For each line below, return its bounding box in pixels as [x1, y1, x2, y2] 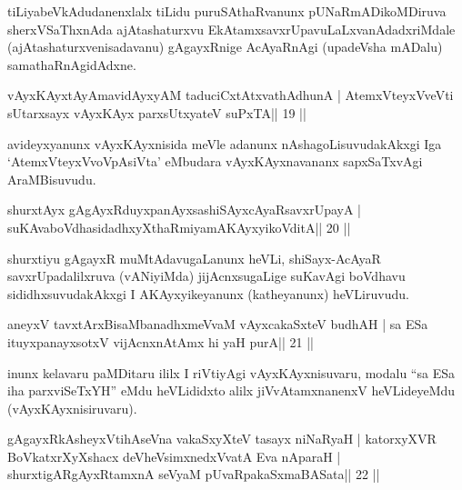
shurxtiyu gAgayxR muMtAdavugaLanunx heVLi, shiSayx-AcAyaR [7, 248, 381, 267]
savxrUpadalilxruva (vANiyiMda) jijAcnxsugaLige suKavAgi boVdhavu [7, 266, 406, 285]
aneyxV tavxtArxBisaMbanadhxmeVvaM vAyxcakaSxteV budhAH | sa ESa [7, 315, 428, 334]
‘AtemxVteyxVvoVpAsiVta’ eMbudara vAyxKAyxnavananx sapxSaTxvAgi [7, 152, 423, 171]
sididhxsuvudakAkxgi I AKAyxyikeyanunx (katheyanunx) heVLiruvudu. [7, 284, 409, 303]
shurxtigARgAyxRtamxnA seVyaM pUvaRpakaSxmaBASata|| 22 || [7, 465, 380, 484]
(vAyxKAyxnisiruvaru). [7, 398, 137, 417]
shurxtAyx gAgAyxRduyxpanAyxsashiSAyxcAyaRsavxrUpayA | [7, 200, 361, 219]
